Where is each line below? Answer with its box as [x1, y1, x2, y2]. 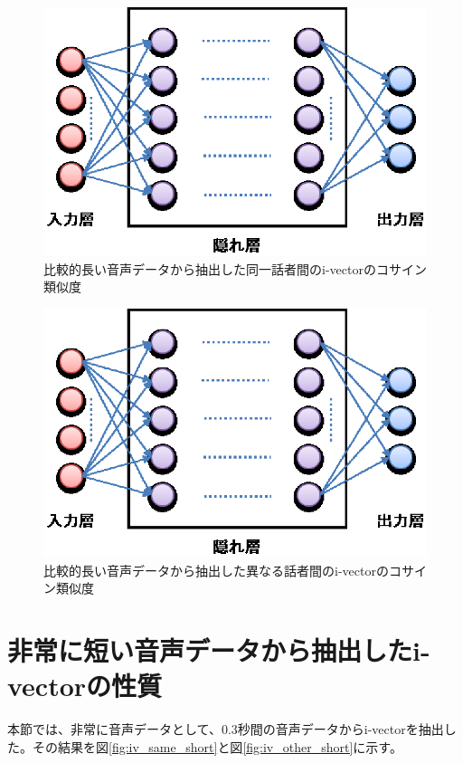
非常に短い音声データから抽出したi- [7, 632, 430, 668]
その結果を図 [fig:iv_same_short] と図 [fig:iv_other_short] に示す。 [32, 737, 402, 756]
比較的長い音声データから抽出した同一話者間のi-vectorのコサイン [43, 259, 427, 278]
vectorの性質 [7, 667, 163, 704]
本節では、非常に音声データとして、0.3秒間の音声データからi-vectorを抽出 [7, 720, 444, 739]
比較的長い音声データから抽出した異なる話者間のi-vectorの [43, 560, 389, 579]
